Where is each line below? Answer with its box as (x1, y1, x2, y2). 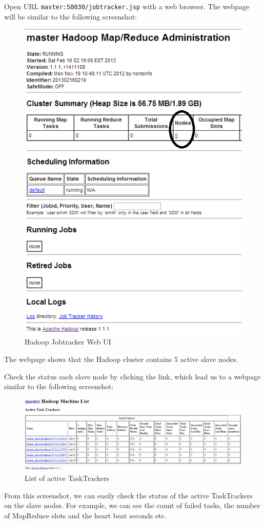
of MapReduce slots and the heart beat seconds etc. (4, 510, 167, 520)
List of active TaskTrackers (25, 473, 109, 483)
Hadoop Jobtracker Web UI (25, 336, 111, 347)
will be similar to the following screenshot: (4, 11, 137, 22)
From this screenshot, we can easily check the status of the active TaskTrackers (4, 490, 253, 500)
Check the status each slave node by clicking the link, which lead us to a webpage (4, 371, 261, 381)
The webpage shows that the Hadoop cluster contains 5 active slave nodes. (4, 353, 238, 364)
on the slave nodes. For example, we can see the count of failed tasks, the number (4, 500, 260, 511)
